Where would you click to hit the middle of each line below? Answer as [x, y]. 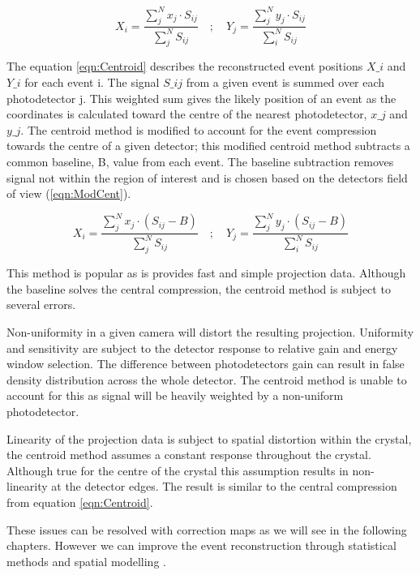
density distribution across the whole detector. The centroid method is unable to [207, 379]
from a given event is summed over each [285, 82]
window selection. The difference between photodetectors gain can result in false [206, 364]
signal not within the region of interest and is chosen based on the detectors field [207, 177]
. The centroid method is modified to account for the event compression [199, 129]
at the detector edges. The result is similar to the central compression [224, 486]
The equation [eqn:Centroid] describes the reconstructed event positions [185, 66]
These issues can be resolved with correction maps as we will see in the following [207, 529]
